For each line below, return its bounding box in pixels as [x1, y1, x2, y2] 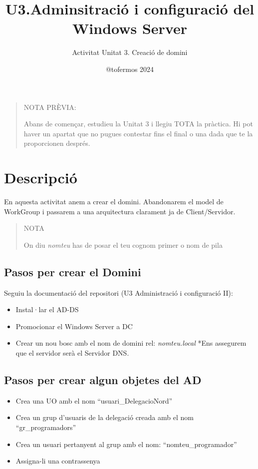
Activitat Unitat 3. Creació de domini [72, 47, 188, 57]
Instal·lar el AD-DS [15, 304, 79, 315]
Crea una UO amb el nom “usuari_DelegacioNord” [15, 395, 173, 406]
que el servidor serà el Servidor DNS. [15, 347, 129, 358]
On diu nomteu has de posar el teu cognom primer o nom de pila [23, 239, 223, 250]
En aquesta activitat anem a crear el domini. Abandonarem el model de [4, 196, 224, 206]
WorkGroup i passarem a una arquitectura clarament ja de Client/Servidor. [4, 206, 236, 216]
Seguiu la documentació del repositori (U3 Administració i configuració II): [4, 287, 233, 298]
